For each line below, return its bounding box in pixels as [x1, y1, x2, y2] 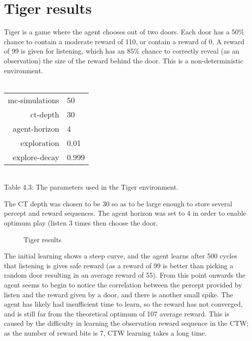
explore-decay [12, 151, 59, 163]
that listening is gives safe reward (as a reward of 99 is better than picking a [4, 260, 233, 270]
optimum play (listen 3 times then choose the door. [4, 218, 158, 228]
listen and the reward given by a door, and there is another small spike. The [4, 289, 233, 299]
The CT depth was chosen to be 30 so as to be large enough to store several [4, 198, 232, 208]
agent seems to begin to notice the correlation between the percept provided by [4, 280, 242, 290]
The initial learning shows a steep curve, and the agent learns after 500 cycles [4, 251, 237, 261]
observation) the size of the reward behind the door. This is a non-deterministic [4, 55, 243, 65]
